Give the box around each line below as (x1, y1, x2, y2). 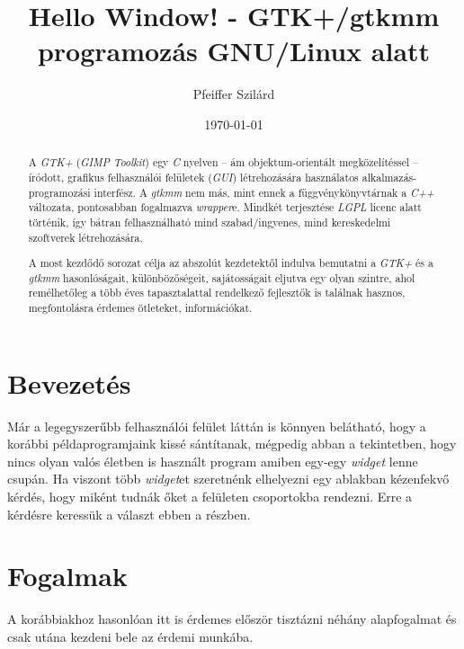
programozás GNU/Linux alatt (37, 32, 431, 69)
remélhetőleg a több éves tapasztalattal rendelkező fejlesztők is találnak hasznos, (28, 285, 406, 300)
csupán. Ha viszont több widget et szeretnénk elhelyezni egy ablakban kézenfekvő (7, 469, 450, 488)
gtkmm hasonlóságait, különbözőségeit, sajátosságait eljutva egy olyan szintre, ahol (28, 270, 415, 285)
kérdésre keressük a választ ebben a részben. (7, 504, 251, 523)
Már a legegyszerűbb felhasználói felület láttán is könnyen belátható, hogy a (7, 416, 426, 435)
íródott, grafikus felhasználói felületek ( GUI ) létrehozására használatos (28, 169, 359, 184)
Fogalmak (7, 557, 128, 594)
